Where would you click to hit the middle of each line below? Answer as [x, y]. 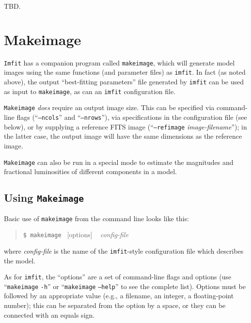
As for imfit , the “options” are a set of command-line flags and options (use [118, 277]
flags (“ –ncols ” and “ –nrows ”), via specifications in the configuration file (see [132, 117]
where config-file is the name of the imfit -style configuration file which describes [124, 250]
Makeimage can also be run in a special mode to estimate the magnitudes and [119, 162]
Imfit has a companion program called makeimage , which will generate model [119, 62]
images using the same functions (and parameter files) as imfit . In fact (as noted [125, 72]
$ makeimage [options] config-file [76, 234]
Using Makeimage [44, 198]
